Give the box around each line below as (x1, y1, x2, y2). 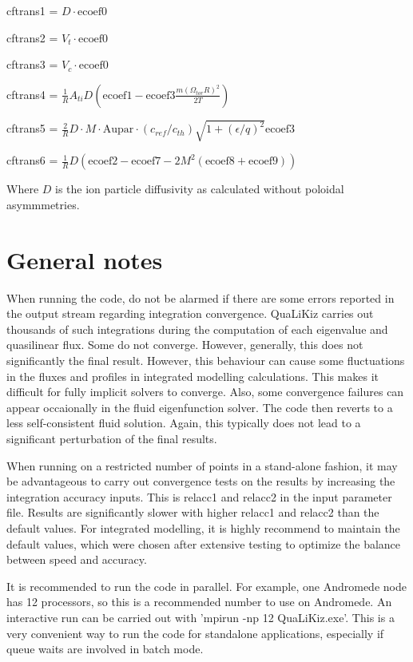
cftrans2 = (6, 29, 58, 46)
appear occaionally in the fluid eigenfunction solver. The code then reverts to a (6, 398, 393, 415)
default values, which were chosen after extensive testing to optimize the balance (6, 535, 401, 552)
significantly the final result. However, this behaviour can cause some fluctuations (6, 352, 405, 369)
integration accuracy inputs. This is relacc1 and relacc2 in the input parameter (6, 488, 392, 505)
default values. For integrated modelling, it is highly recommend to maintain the (6, 519, 400, 536)
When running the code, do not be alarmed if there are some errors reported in (6, 289, 395, 306)
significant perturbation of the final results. (6, 430, 217, 446)
